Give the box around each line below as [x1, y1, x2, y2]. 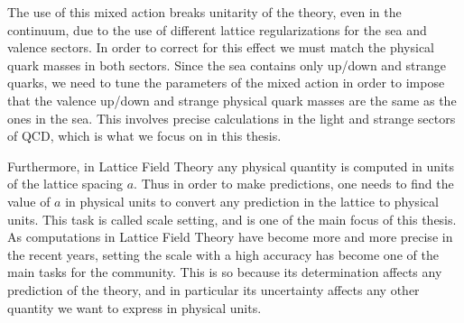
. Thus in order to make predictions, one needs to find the [134, 174, 454, 193]
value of [7, 191, 51, 210]
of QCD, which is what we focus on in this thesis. [7, 126, 282, 145]
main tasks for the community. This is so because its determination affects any [7, 263, 442, 281]
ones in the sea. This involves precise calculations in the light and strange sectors [7, 108, 456, 127]
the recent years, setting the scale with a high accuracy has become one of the [7, 245, 439, 263]
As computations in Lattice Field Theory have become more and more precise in [7, 227, 453, 246]
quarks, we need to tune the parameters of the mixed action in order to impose [7, 73, 445, 92]
